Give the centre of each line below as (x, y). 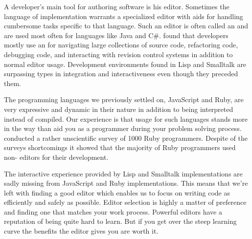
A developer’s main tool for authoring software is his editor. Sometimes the (117, 6)
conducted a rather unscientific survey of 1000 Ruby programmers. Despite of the (126, 138)
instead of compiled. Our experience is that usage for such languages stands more (126, 119)
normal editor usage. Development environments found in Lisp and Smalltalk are (125, 64)
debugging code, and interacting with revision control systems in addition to (118, 54)
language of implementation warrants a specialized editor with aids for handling (124, 16)
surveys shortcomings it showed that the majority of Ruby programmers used (120, 147)
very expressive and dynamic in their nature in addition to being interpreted (119, 109)
